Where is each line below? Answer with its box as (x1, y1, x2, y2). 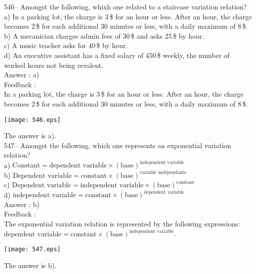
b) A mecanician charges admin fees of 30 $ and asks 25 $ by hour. (4, 30, 205, 41)
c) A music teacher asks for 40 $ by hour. (4, 40, 128, 51)
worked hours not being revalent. (4, 59, 103, 70)
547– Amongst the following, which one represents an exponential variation (4, 140, 231, 150)
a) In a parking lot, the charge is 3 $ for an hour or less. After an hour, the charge (4, 11, 252, 21)
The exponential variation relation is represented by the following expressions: (4, 219, 240, 229)
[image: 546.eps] (4, 116, 61, 123)
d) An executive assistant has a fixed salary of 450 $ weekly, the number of (4, 50, 230, 60)
